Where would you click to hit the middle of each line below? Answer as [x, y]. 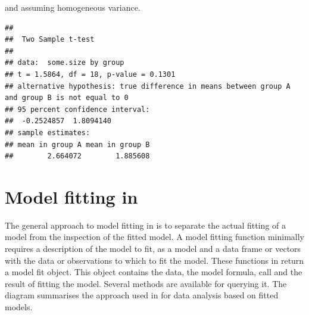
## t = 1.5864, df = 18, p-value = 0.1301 [90, 74]
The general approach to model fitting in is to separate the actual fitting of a [145, 225]
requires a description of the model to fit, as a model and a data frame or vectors [153, 249]
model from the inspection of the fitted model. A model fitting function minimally [154, 237]
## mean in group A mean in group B [77, 144]
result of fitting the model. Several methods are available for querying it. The [146, 283]
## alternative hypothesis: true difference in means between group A [148, 86]
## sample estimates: [48, 132]
